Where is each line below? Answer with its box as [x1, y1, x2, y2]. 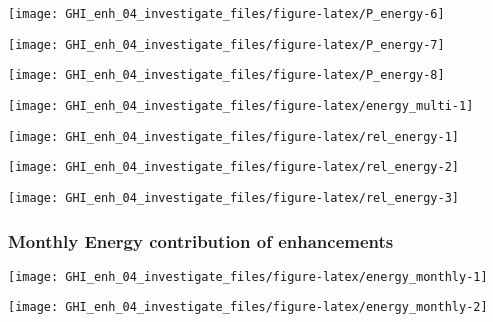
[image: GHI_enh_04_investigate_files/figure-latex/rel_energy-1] [8, 129, 460, 144]
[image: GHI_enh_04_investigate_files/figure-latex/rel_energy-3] [8, 190, 460, 205]
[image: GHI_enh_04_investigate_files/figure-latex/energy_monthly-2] [8, 300, 488, 315]
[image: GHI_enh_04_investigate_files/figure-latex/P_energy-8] [8, 68, 445, 83]
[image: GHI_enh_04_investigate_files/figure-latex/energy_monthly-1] [8, 269, 488, 284]
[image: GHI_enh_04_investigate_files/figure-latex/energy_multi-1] [8, 98, 474, 113]
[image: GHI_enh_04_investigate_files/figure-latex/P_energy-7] [8, 37, 445, 52]
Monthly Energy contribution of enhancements [8, 228, 394, 253]
